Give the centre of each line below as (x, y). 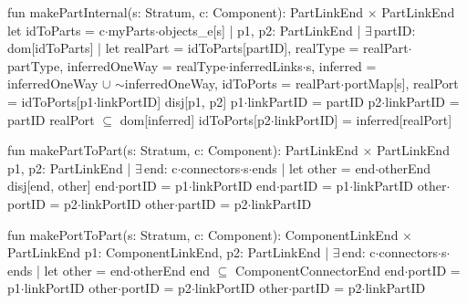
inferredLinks (266, 65)
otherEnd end (172, 270)
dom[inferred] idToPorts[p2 (195, 119)
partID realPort (51, 119)
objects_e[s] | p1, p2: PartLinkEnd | (259, 30)
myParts (132, 30)
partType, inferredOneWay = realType (117, 65)
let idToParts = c (56, 30)
